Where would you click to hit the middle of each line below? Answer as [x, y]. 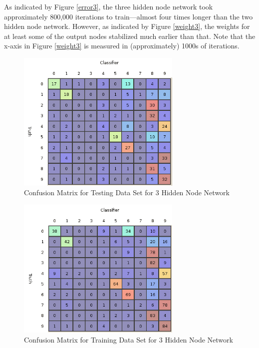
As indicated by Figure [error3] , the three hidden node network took [109, 6]
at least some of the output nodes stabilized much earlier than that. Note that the [130, 36]
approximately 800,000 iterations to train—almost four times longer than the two [129, 16]
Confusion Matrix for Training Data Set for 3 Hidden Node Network [129, 339]
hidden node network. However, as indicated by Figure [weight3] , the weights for [127, 26]
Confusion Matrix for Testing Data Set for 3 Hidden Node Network [127, 192]
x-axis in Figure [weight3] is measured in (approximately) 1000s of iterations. [122, 46]
